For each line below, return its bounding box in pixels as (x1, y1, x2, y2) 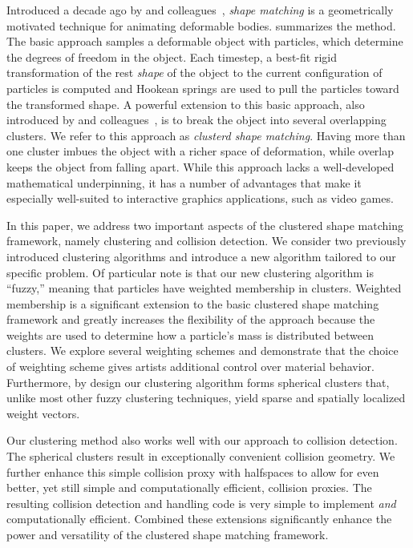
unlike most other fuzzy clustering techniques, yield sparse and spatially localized (6, 389, 406, 406)
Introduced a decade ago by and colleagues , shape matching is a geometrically (6, 2, 394, 18)
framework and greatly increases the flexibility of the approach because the (6, 311, 375, 328)
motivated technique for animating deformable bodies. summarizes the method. (6, 17, 396, 34)
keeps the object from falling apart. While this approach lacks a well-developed (6, 158, 395, 175)
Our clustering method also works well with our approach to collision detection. (6, 432, 398, 449)
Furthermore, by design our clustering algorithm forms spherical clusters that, (6, 373, 390, 390)
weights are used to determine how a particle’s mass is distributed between (6, 326, 374, 343)
